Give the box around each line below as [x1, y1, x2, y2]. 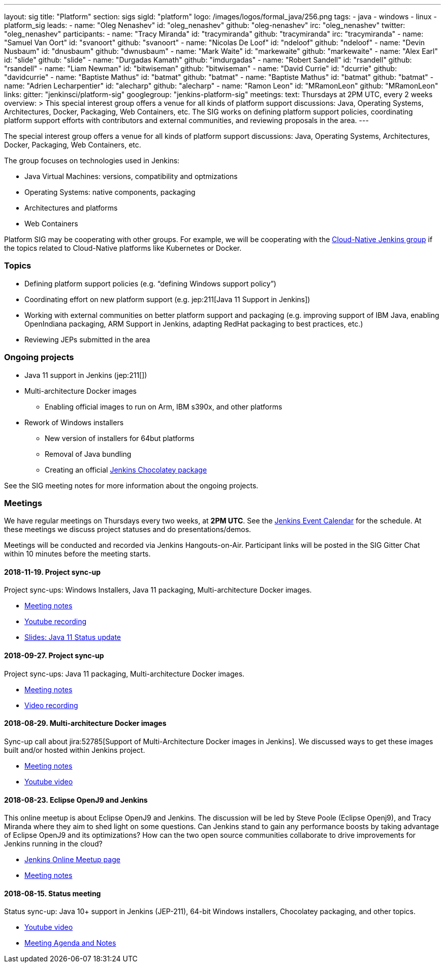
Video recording [24, 700, 78, 710]
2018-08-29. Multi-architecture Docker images [4, 719, 167, 728]
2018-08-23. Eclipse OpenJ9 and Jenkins [4, 795, 148, 804]
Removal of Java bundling [45, 449, 132, 458]
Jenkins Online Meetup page [24, 855, 120, 864]
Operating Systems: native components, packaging [24, 188, 196, 196]
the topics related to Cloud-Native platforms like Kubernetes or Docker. [4, 244, 242, 252]
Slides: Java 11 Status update [24, 633, 121, 642]
